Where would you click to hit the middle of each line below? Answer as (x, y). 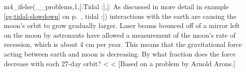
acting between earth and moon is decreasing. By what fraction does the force (120, 53)
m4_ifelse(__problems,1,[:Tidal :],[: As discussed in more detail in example (116, 6)
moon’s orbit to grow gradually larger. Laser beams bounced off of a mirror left (122, 25)
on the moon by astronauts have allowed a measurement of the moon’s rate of (120, 35)
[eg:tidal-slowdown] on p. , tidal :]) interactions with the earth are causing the (120, 16)
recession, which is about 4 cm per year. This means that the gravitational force (123, 44)
